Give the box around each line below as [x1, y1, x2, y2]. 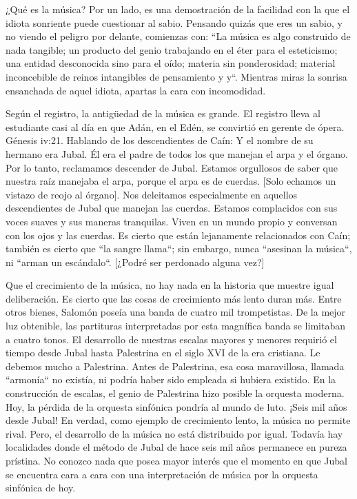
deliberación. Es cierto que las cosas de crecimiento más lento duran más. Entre [6, 291, 342, 305]
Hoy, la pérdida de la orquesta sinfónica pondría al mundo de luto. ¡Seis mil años [6, 399, 347, 414]
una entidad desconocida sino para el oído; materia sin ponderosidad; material [6, 56, 336, 70]
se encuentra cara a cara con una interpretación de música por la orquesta [6, 467, 318, 481]
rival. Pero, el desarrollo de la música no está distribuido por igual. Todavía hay [6, 426, 343, 440]
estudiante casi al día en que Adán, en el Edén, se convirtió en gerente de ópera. [6, 119, 345, 134]
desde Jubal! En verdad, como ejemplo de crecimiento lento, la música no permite [6, 413, 351, 427]
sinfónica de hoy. [6, 480, 76, 495]
